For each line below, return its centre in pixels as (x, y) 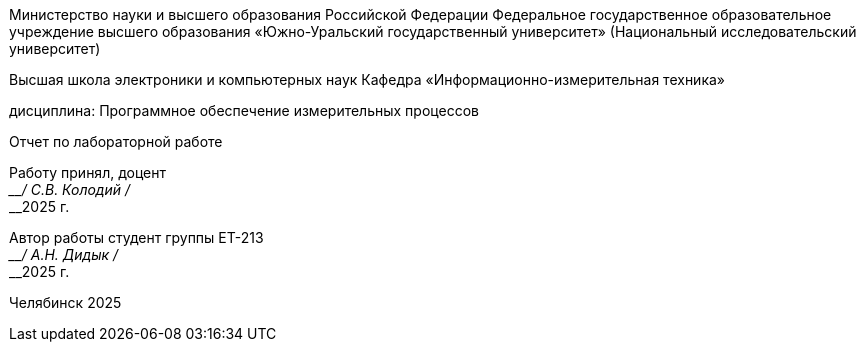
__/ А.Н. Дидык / (64, 254)
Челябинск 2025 (65, 302)
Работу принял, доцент (88, 172)
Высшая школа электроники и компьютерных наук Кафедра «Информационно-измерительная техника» (367, 79)
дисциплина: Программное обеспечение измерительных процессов (244, 110)
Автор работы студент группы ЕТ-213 (136, 237)
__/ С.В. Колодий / (69, 189)
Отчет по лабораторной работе (116, 141)
